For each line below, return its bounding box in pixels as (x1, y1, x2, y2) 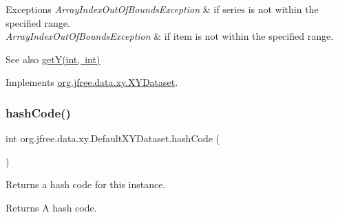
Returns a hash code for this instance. (6, 177, 166, 192)
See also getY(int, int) (6, 52, 101, 66)
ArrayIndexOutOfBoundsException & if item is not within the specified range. (6, 29, 334, 43)
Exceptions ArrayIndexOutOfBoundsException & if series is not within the (6, 2, 319, 16)
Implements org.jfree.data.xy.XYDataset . (6, 75, 178, 89)
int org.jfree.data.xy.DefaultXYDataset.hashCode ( (6, 131, 220, 146)
